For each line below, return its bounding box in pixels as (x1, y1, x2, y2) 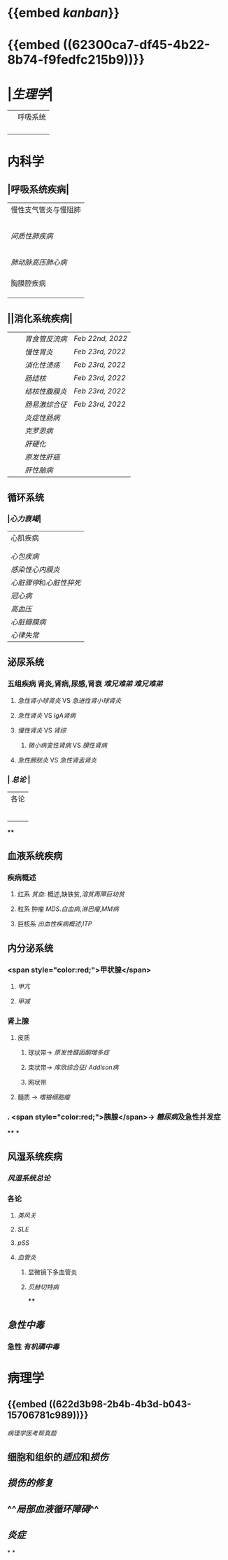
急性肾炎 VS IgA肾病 (17, 711, 76, 719)
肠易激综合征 (24, 400, 68, 410)
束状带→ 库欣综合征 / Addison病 (27, 1063, 119, 1072)
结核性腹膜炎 (24, 386, 68, 396)
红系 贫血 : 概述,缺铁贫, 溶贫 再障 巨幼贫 (17, 890, 124, 898)
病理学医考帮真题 (7, 1428, 57, 1437)
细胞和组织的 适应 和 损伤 (7, 1451, 108, 1463)
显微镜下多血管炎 (27, 1268, 78, 1276)
